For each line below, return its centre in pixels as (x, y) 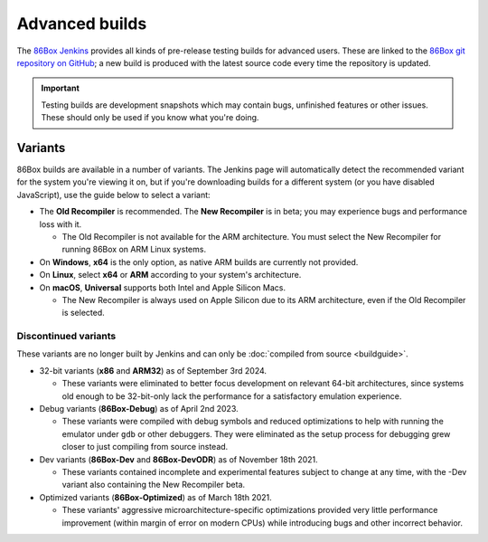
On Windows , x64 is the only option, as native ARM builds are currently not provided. (199, 261)
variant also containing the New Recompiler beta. (154, 485)
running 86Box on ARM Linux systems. (134, 250)
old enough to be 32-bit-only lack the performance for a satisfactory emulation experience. (232, 396)
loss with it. (61, 224)
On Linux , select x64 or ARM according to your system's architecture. (170, 275)
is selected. (84, 313)
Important (61, 88)
